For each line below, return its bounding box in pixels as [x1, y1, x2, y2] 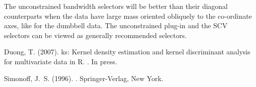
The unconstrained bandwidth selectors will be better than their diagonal [4, 1, 228, 11]
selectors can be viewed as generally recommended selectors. [4, 30, 187, 40]
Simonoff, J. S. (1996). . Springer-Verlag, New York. [4, 73, 164, 83]
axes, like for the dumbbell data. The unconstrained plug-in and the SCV [4, 20, 228, 31]
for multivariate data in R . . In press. [4, 56, 117, 66]
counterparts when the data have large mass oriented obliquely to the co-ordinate [4, 10, 252, 21]
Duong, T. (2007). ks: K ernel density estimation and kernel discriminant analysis [4, 46, 251, 57]
